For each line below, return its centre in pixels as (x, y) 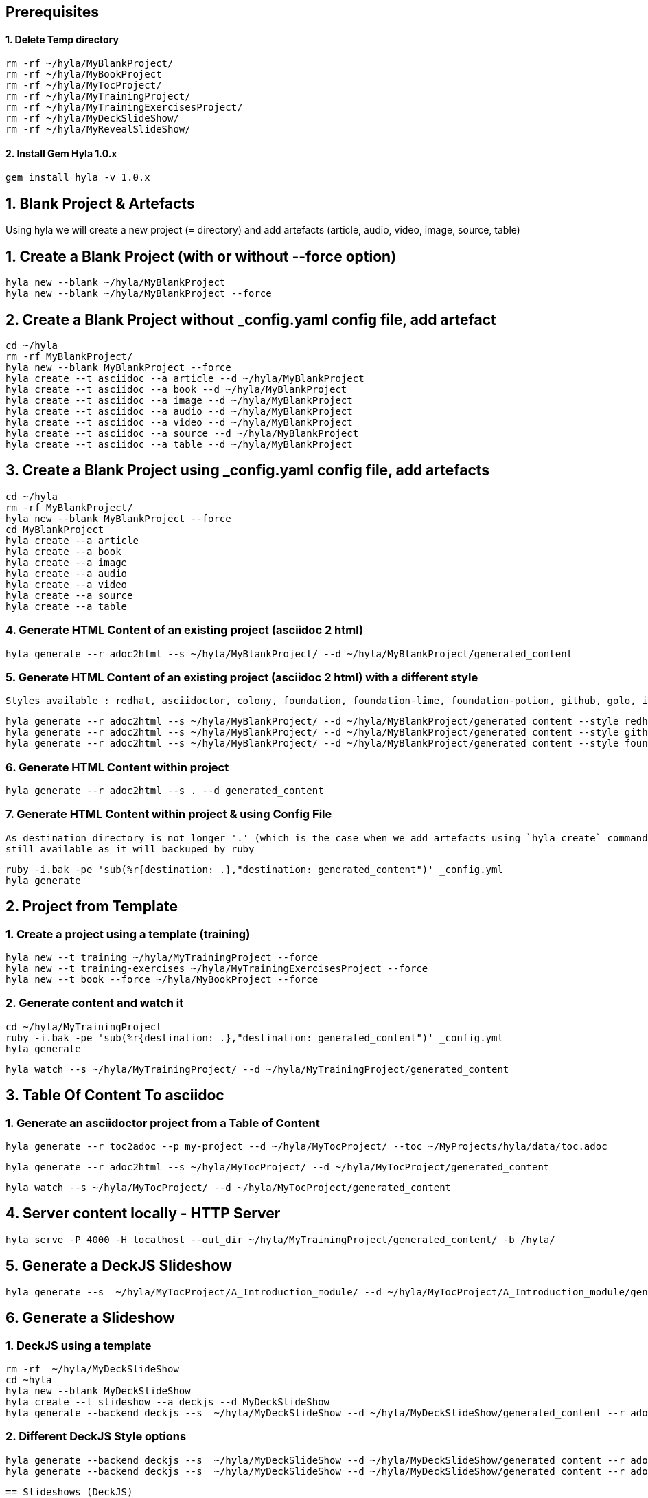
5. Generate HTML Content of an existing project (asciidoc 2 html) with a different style (242, 677)
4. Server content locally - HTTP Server (143, 1214)
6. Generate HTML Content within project (117, 767)
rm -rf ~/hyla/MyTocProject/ (84, 86)
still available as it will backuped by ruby (130, 849)
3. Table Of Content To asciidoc (115, 1096)
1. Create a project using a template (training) (128, 934)
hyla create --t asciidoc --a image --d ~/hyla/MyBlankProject (179, 400)
